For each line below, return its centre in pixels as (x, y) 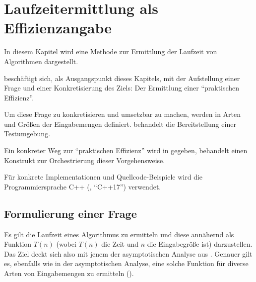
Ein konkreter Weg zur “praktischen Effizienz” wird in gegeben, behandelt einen (126, 150)
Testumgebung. (27, 134)
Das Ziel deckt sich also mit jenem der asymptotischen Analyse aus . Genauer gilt (128, 253)
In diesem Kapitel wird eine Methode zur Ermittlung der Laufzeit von (111, 51)
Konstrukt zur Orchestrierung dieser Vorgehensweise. (85, 160)
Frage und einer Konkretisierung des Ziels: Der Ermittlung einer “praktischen (122, 88)
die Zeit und (120, 244)
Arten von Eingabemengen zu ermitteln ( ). (69, 273)
